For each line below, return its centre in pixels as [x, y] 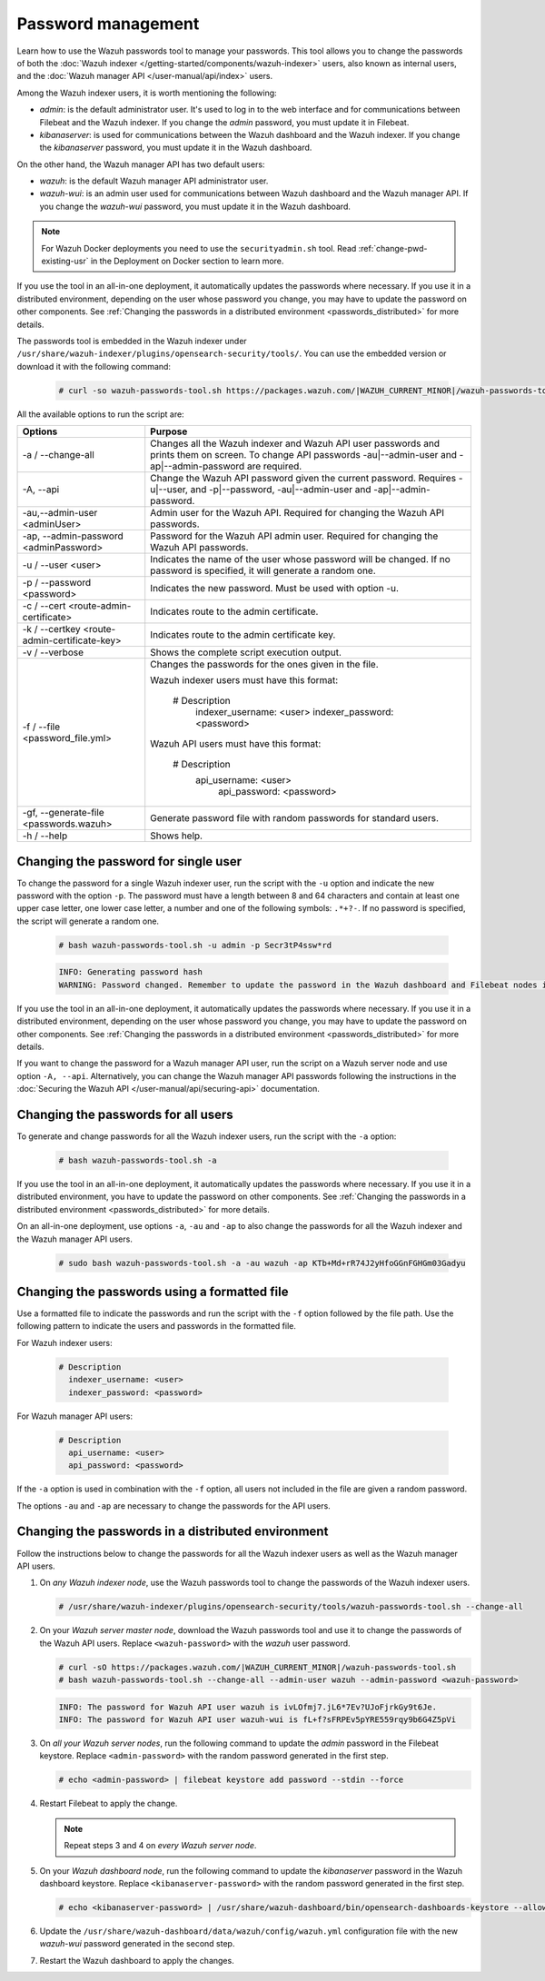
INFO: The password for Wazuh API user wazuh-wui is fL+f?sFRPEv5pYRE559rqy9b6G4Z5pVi [258, 1720]
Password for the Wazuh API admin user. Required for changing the [294, 536]
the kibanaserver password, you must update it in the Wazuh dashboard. [176, 148]
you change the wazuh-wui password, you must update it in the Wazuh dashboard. [195, 206]
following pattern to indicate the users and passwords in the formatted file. [157, 1326]
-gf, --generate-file [63, 813]
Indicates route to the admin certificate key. [243, 635]
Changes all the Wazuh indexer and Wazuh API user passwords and [295, 443]
